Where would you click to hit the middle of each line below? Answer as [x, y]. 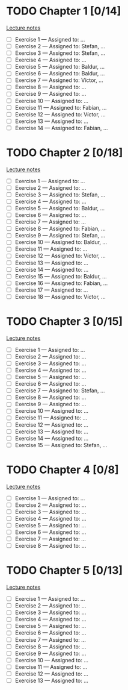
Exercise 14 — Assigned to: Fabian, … [61, 128]
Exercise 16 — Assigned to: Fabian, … [61, 283]
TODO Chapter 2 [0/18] [65, 152]
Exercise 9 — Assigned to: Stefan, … [60, 236]
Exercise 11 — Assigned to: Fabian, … [61, 107]
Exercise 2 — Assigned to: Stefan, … [60, 46]
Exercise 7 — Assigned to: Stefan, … [60, 390]
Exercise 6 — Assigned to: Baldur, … [60, 74]
